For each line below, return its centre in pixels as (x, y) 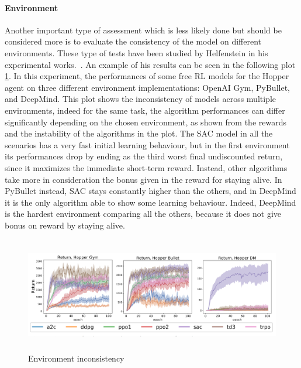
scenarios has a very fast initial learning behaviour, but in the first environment (147, 144)
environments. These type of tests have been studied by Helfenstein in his (136, 52)
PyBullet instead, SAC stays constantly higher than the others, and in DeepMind (150, 191)
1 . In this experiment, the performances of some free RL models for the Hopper (147, 76)
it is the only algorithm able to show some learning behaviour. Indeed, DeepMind (150, 202)
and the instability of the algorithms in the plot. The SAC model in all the (139, 133)
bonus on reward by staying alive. (65, 225)
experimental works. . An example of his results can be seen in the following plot (150, 64)
